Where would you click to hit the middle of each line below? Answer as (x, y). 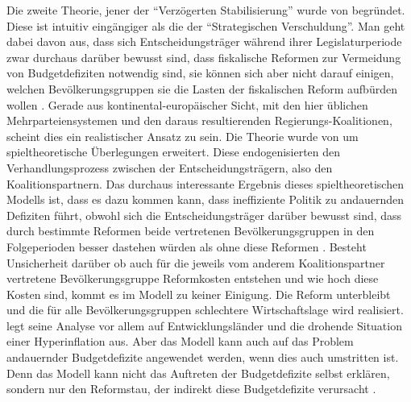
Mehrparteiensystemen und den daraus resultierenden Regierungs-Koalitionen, (199, 120)
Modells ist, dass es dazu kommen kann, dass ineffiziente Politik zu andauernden (205, 199)
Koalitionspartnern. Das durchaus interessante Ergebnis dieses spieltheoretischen (205, 183)
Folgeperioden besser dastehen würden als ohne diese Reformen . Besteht (187, 246)
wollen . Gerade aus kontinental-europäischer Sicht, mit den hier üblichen (187, 104)
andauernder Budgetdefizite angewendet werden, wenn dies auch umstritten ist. (203, 357)
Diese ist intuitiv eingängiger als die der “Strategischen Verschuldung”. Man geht (206, 25)
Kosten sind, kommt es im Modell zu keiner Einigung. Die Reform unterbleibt (199, 294)
